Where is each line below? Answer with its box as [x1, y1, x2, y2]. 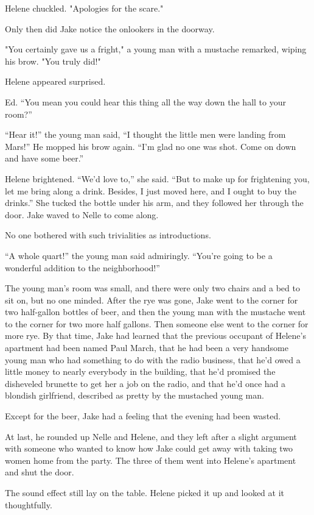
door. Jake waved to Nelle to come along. [5, 208, 159, 221]
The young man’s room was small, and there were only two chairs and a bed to [5, 282, 300, 294]
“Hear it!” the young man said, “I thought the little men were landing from [5, 128, 286, 141]
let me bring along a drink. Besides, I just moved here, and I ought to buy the [5, 184, 296, 197]
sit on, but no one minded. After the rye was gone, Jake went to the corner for [5, 293, 298, 306]
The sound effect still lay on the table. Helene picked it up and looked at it [5, 486, 285, 499]
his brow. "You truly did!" [5, 54, 101, 67]
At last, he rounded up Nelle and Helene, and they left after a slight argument [5, 430, 297, 442]
